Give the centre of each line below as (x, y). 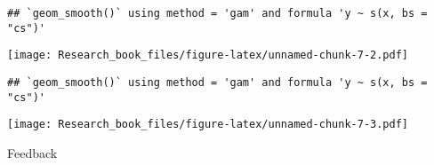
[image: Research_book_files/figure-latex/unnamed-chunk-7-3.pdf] (208, 125)
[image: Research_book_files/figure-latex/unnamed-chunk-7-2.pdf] (208, 55)
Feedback (32, 152)
